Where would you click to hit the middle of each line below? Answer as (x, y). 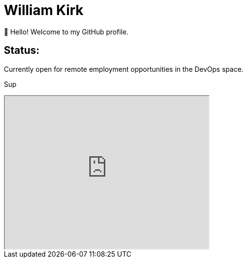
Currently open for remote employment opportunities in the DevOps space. (124, 69)
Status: (22, 50)
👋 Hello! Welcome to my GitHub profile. (66, 32)
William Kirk (44, 10)
